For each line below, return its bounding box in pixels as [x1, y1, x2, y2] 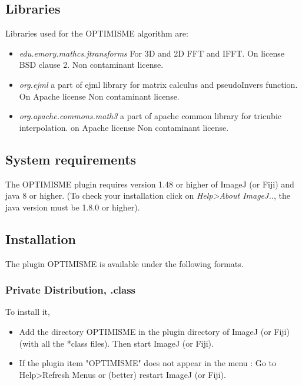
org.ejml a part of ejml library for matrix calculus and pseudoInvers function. [19, 78, 298, 90]
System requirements [5, 150, 137, 168]
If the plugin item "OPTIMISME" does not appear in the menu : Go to [19, 357, 276, 369]
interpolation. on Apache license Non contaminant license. [19, 121, 229, 133]
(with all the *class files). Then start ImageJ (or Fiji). [19, 337, 214, 349]
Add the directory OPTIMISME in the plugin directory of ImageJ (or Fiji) [19, 325, 290, 337]
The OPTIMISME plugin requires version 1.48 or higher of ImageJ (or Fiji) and [5, 177, 294, 190]
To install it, [5, 305, 50, 318]
